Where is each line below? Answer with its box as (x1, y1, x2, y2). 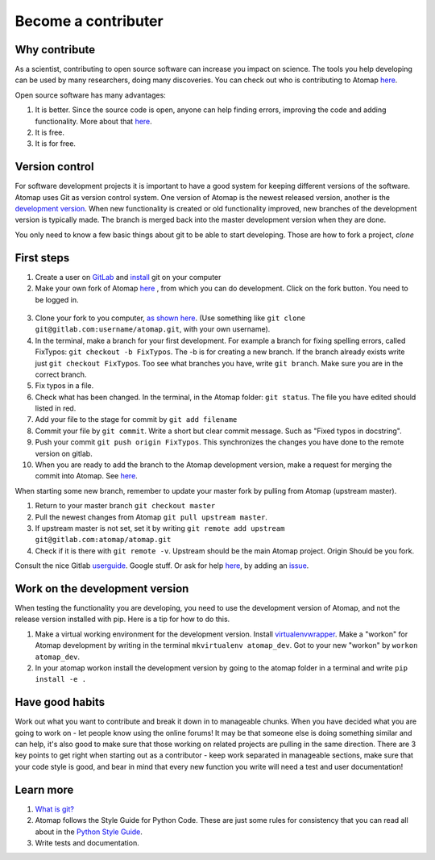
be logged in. (35, 294, 79, 304)
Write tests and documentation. (35, 837, 140, 847)
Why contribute (14, 43, 96, 56)
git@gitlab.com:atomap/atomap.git (35, 535, 172, 545)
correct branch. (35, 369, 87, 379)
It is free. (35, 127, 64, 137)
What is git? (35, 804, 74, 814)
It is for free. (35, 139, 77, 148)
